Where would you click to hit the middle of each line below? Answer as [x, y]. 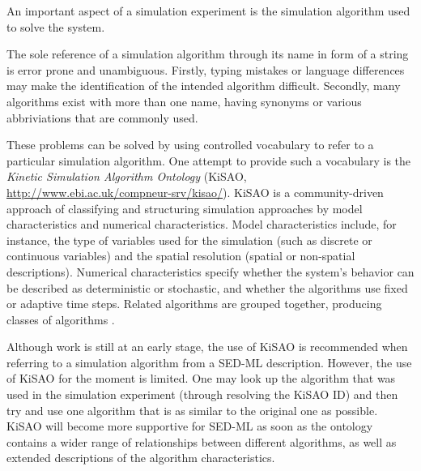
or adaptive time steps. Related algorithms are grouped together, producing [194, 304]
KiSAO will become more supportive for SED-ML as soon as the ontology [190, 426]
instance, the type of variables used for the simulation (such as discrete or [189, 240]
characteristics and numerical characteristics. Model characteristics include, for [202, 224]
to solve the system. [56, 26]
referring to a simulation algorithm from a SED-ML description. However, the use [209, 362]
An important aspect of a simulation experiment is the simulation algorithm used [208, 11]
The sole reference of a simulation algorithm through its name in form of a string [208, 54]
